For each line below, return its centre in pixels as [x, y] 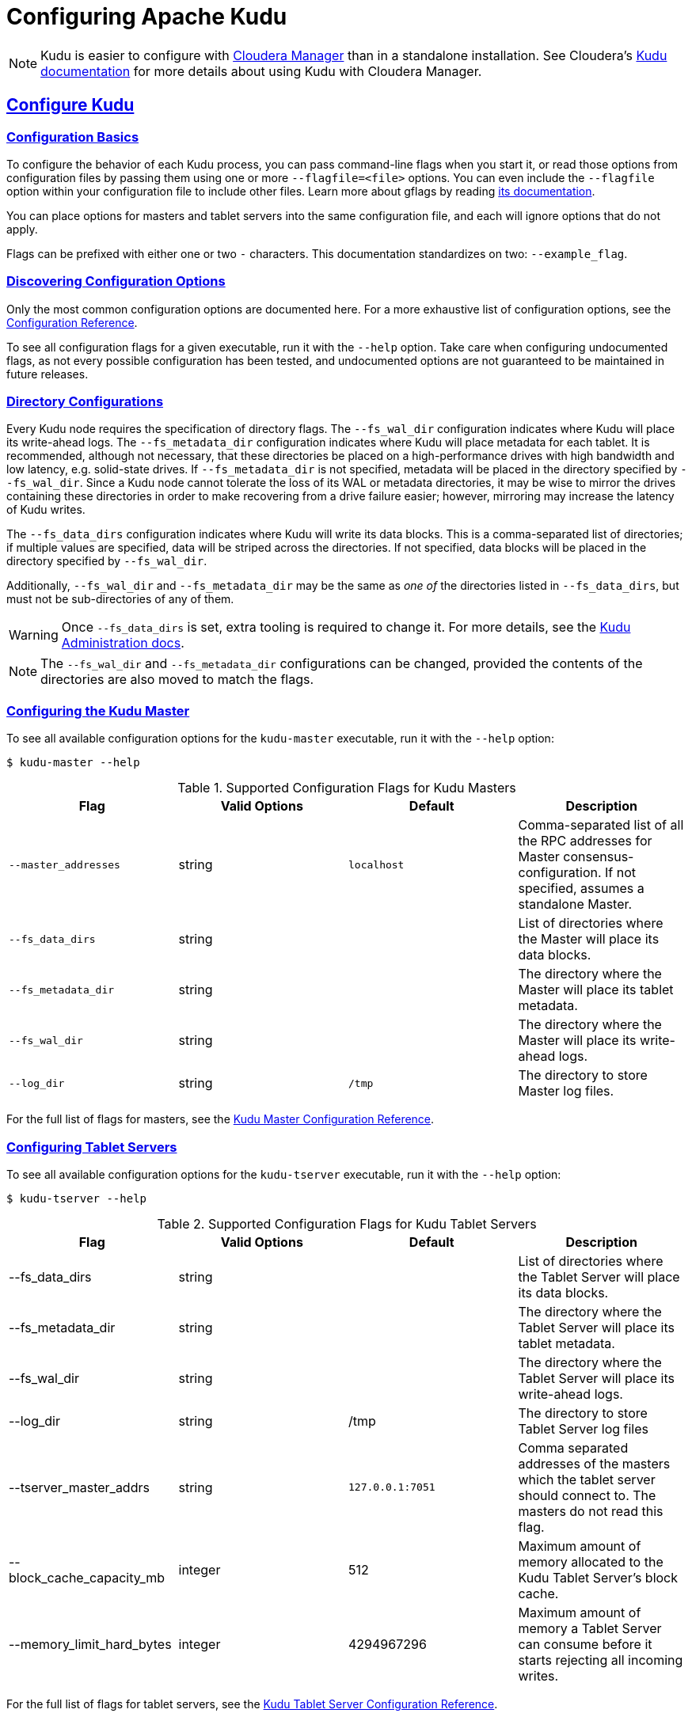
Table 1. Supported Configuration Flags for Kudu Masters [347, 788]
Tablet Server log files [583, 1428]
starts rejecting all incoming [601, 1660]
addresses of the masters [594, 1463]
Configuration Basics [73, 137]
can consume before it [585, 1644]
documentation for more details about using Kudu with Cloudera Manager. [261, 71]
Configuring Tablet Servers [92, 1147]
